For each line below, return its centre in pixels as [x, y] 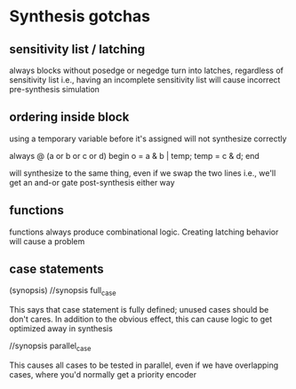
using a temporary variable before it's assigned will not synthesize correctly [148, 139]
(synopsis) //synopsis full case [63, 292]
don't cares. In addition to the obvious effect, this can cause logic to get [141, 319]
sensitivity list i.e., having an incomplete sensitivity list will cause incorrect [145, 80]
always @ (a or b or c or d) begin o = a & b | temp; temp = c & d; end [134, 155]
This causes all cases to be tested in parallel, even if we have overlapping [144, 365]
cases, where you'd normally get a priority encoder [103, 375]
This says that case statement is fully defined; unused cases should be [139, 310]
